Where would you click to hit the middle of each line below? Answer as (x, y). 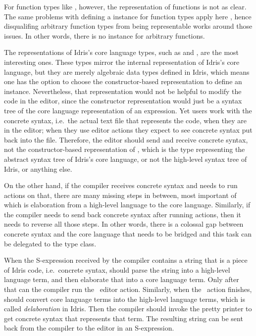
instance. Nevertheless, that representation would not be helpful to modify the (123, 91)
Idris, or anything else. (38, 168)
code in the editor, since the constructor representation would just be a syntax (123, 101)
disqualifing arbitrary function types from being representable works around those (128, 26)
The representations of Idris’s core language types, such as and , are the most (122, 52)
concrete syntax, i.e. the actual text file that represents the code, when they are (125, 120)
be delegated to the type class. (50, 243)
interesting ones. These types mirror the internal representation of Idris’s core (122, 62)
